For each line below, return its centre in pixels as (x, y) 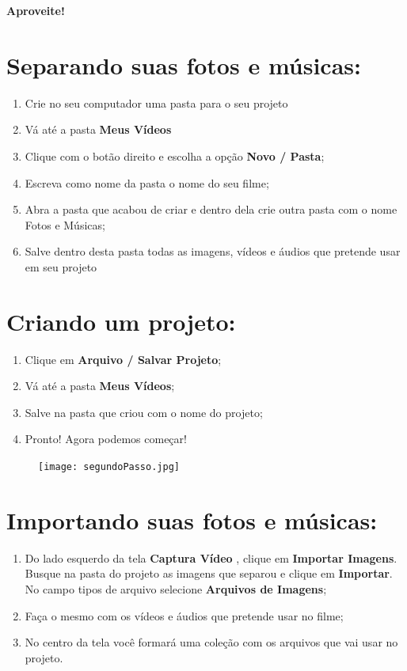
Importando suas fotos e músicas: (192, 519)
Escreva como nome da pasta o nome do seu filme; (147, 182)
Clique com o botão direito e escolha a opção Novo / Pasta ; (175, 155)
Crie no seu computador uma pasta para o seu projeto (156, 102)
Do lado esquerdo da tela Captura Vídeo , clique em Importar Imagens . (211, 557)
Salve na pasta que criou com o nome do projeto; (144, 412)
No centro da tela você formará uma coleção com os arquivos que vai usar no (211, 642)
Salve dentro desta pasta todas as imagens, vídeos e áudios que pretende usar (213, 251)
